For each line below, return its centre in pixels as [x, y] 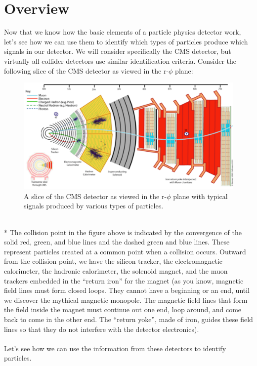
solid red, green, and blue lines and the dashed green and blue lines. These [117, 242]
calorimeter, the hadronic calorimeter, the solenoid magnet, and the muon [116, 270]
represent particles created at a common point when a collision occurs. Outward [125, 251]
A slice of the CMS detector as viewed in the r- [95, 196]
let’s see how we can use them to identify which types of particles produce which [126, 41]
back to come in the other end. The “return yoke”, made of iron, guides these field [128, 319]
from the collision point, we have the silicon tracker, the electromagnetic [113, 261]
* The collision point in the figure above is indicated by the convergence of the [123, 232]
